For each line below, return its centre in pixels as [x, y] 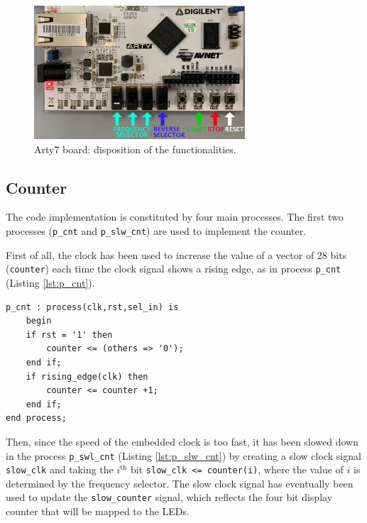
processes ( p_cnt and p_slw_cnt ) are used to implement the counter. [156, 231]
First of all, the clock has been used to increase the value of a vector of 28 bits [176, 254]
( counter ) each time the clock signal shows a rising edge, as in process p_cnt [174, 269]
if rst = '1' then [69, 335]
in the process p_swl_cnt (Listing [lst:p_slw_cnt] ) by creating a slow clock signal [183, 455]
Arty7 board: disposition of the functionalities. [135, 149]
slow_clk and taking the [60, 469]
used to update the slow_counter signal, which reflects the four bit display [169, 497]
